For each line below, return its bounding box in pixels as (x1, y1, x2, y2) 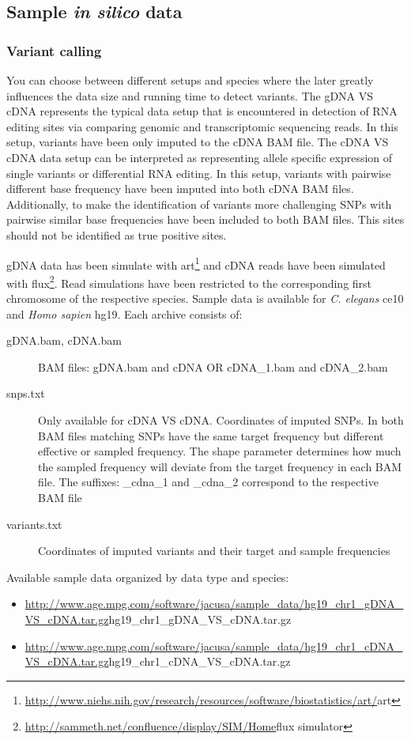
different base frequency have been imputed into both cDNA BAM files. (6, 180, 354, 197)
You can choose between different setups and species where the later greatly (6, 72, 374, 88)
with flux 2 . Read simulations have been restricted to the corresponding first (6, 272, 372, 291)
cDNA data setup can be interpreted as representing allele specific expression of (6, 149, 393, 165)
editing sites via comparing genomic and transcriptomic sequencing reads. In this (6, 118, 398, 134)
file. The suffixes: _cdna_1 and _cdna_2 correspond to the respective (38, 474, 379, 490)
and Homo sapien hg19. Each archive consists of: (6, 305, 243, 322)
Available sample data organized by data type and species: (6, 568, 289, 585)
